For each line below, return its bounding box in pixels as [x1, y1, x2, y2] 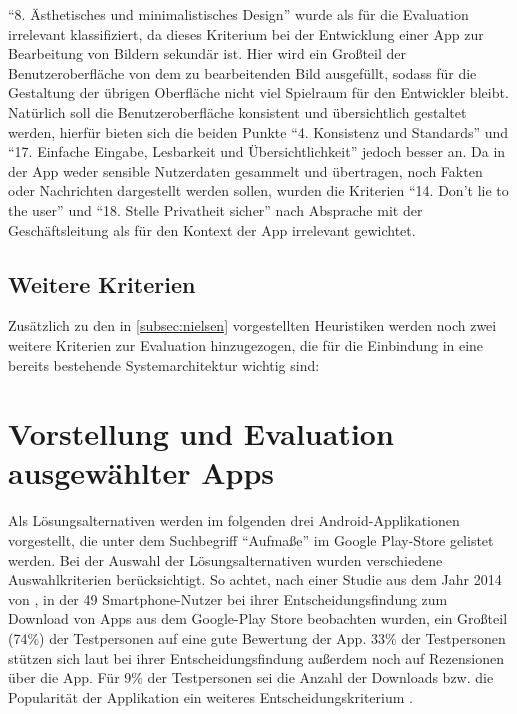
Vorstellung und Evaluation [8, 413, 394, 454]
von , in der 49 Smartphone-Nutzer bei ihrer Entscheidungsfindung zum [8, 588, 448, 609]
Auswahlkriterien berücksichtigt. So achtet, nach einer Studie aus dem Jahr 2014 [8, 569, 502, 590]
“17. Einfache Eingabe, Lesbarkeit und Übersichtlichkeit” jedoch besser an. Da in [8, 141, 506, 162]
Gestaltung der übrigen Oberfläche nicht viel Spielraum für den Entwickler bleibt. [8, 82, 509, 103]
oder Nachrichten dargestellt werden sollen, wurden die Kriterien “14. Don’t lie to [8, 180, 509, 201]
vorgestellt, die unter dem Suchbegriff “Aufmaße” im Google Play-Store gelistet [8, 530, 494, 551]
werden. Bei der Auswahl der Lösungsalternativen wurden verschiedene [8, 549, 443, 570]
